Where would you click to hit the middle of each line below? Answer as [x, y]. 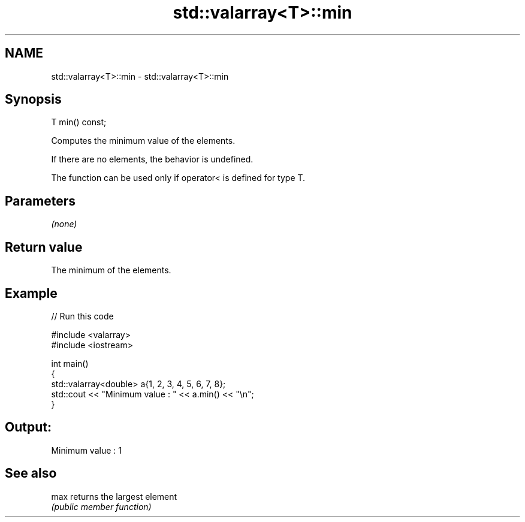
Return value [44, 247]
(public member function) [101, 506]
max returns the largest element [114, 496]
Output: [28, 427]
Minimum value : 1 [86, 450]
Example [31, 293]
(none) [64, 224]
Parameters [40, 201]
